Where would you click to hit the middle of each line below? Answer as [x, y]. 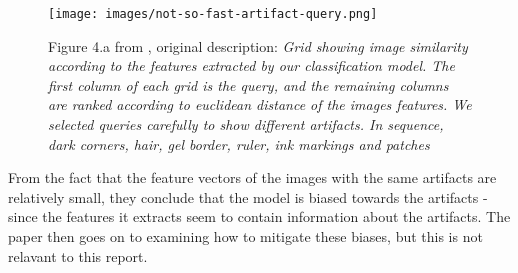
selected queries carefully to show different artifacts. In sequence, [246, 124]
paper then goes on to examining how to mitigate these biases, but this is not [245, 236]
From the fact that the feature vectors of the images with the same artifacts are [252, 177]
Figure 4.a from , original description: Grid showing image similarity [258, 45]
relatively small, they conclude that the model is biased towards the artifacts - [248, 196]
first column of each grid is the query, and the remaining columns [248, 84]
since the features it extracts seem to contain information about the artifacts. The [259, 216]
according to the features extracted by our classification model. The [251, 65]
